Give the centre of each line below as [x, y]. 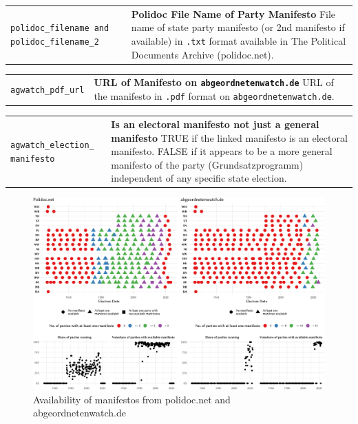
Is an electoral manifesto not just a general [215, 124]
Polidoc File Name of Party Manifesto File [233, 13]
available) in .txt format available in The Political [239, 40]
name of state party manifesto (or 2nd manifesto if [238, 27]
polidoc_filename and [60, 29]
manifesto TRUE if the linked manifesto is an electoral [229, 137]
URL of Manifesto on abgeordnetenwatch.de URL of [214, 82]
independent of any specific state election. [199, 178]
